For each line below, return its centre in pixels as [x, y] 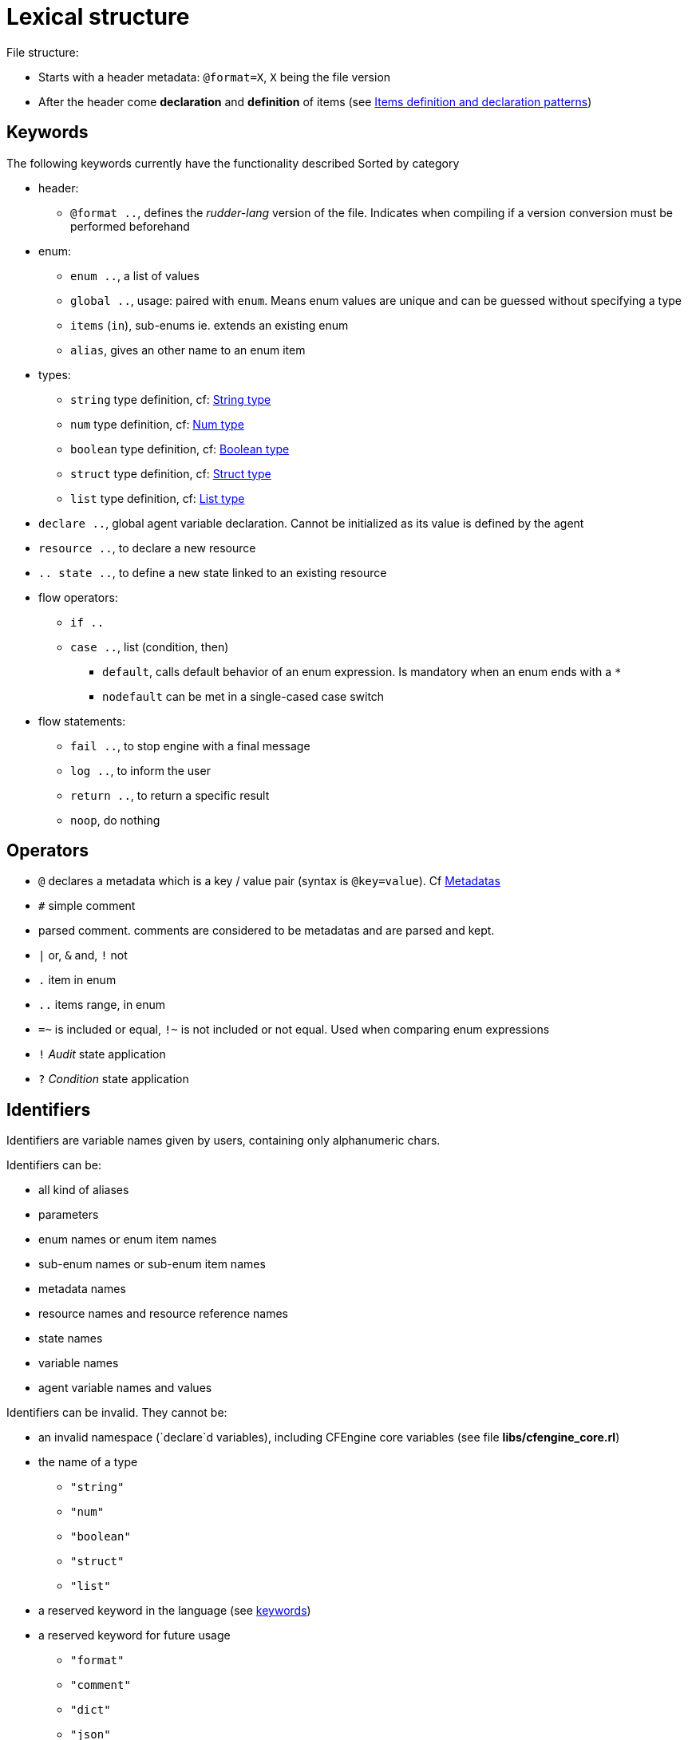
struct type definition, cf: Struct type [171, 473]
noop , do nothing [115, 820]
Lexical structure [98, 17]
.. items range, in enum [102, 1005]
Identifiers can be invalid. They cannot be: [117, 1413]
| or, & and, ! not [83, 955]
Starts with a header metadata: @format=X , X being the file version [215, 77]
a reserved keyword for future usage [134, 1635]
